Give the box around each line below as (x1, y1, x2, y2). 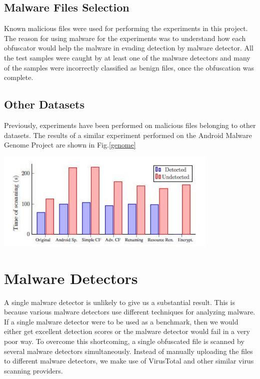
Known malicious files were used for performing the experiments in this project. (4, 23, 248, 33)
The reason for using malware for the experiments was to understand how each (4, 32, 246, 43)
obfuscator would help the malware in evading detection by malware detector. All (4, 42, 253, 53)
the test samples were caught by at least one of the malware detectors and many (4, 52, 250, 62)
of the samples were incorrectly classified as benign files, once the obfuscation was (4, 62, 254, 72)
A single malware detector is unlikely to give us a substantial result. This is (4, 296, 235, 307)
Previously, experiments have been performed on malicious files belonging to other (4, 119, 256, 130)
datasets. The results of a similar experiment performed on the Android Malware (4, 129, 252, 140)
